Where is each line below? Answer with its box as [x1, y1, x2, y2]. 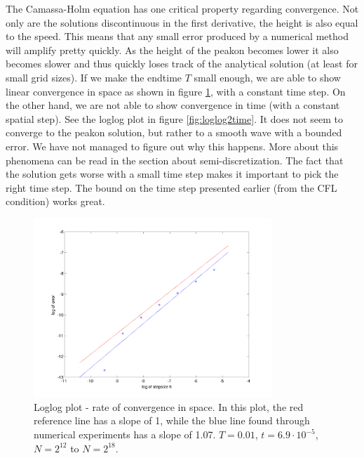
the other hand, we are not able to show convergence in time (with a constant [6, 98, 340, 112]
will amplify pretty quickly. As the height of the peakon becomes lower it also [6, 42, 339, 57]
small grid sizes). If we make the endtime [6, 70, 182, 84]
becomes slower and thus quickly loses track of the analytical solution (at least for [6, 56, 358, 71]
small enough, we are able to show [194, 70, 341, 84]
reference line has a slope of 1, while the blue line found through [34, 413, 310, 428]
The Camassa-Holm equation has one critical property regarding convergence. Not [6, 1, 359, 15]
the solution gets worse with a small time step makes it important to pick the [6, 166, 339, 181]
